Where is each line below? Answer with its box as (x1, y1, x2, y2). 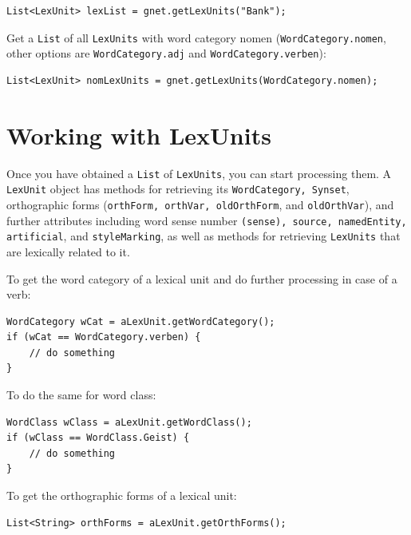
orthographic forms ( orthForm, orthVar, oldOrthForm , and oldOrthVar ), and (6, 196, 394, 212)
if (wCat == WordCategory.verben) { (6, 331, 201, 343)
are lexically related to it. (6, 243, 130, 260)
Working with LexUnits (6, 118, 271, 151)
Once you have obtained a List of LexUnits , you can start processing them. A (6, 164, 392, 181)
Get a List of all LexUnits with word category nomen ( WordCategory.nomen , (6, 29, 386, 46)
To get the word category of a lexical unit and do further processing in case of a (6, 270, 397, 287)
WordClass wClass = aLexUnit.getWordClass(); (6, 416, 252, 428)
